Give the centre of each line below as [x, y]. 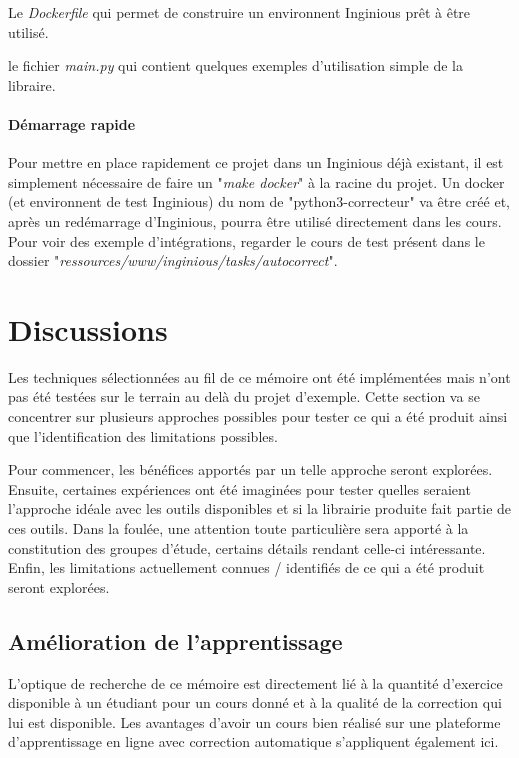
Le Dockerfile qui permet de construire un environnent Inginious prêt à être [239, 12]
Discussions [88, 328]
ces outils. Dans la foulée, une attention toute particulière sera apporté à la [238, 528]
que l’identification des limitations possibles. [143, 435]
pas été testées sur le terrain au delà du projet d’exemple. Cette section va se [244, 396]
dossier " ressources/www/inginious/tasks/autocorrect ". [173, 260]
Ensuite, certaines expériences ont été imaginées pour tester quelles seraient [239, 488]
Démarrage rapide [72, 123]
